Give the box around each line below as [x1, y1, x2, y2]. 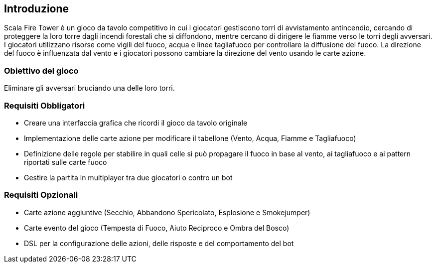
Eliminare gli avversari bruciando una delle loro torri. [4, 84, 175, 93]
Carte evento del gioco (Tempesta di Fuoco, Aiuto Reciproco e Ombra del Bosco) [24, 223, 290, 232]
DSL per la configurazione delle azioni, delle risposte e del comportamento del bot [24, 239, 294, 248]
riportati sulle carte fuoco [24, 157, 107, 166]
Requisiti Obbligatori [4, 100, 85, 111]
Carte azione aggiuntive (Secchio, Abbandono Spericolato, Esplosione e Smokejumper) [24, 208, 310, 217]
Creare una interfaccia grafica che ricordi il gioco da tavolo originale [24, 118, 248, 127]
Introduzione [4, 2, 69, 15]
